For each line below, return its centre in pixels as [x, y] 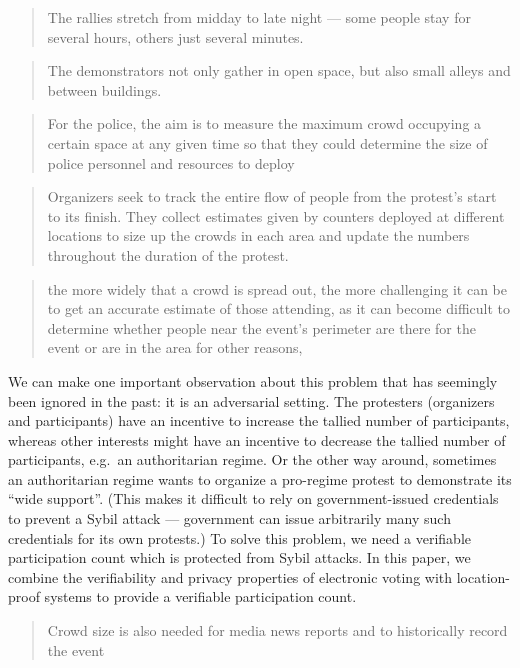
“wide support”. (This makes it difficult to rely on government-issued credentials [253, 498]
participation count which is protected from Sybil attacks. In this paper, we [239, 557]
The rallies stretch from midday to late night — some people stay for [259, 17]
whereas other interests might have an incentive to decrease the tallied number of [257, 439]
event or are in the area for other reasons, [175, 347]
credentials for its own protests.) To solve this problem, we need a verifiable [240, 537]
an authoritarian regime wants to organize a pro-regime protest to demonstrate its [260, 478]
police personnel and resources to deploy [171, 162]
